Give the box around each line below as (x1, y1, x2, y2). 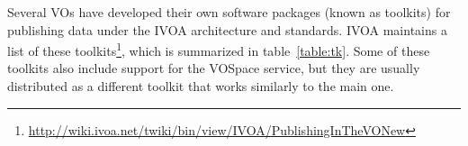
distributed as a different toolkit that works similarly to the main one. (7, 77, 394, 96)
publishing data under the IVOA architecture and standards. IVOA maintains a (7, 20, 447, 39)
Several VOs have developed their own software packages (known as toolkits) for (7, 3, 451, 21)
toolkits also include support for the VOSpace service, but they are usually (7, 59, 420, 78)
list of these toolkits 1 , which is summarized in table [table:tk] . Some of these (7, 39, 430, 59)
